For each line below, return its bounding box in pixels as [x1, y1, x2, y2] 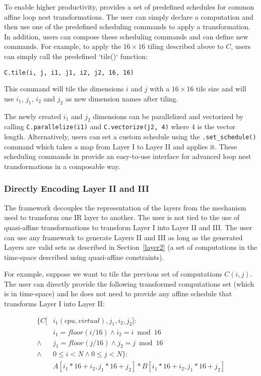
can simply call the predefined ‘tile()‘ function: [4, 50, 148, 61]
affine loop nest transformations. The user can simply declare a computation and [4, 11, 253, 22]
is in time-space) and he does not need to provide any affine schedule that [4, 288, 232, 299]
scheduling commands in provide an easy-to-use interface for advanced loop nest [4, 151, 251, 162]
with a [150, 83, 170, 94]
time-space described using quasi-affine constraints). [4, 251, 164, 262]
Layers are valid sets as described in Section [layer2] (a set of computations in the [4, 242, 257, 252]
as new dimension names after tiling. [65, 93, 178, 103]
